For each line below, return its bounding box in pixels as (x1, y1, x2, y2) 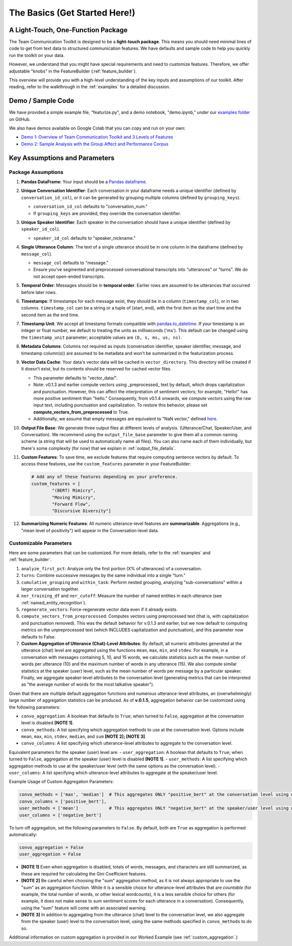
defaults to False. (21, 634, 56, 639)
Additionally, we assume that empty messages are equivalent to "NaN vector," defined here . (33, 416, 218, 422)
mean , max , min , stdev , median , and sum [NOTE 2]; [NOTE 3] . (21, 734, 146, 739)
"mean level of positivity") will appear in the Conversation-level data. (21, 527, 159, 533)
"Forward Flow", (52, 502, 91, 507)
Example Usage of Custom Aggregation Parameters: (9, 779, 114, 785)
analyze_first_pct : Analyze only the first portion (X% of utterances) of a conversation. (21, 565, 202, 571)
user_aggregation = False (19, 851, 81, 857)
